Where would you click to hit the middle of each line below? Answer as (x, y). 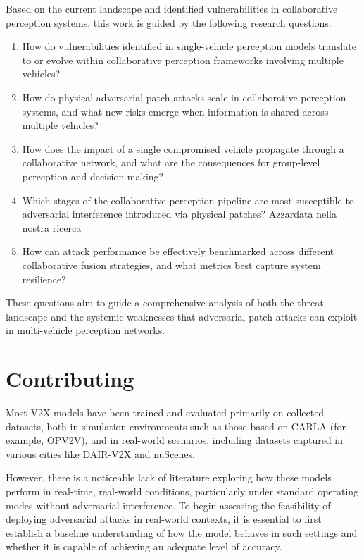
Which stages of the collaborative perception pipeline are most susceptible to (188, 200)
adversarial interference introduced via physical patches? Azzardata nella (179, 214)
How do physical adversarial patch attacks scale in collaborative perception (184, 97)
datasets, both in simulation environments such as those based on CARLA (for (176, 426)
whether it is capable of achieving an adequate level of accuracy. (144, 546)
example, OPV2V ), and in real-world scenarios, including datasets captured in (175, 440)
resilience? (44, 279)
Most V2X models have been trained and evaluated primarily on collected (165, 412)
